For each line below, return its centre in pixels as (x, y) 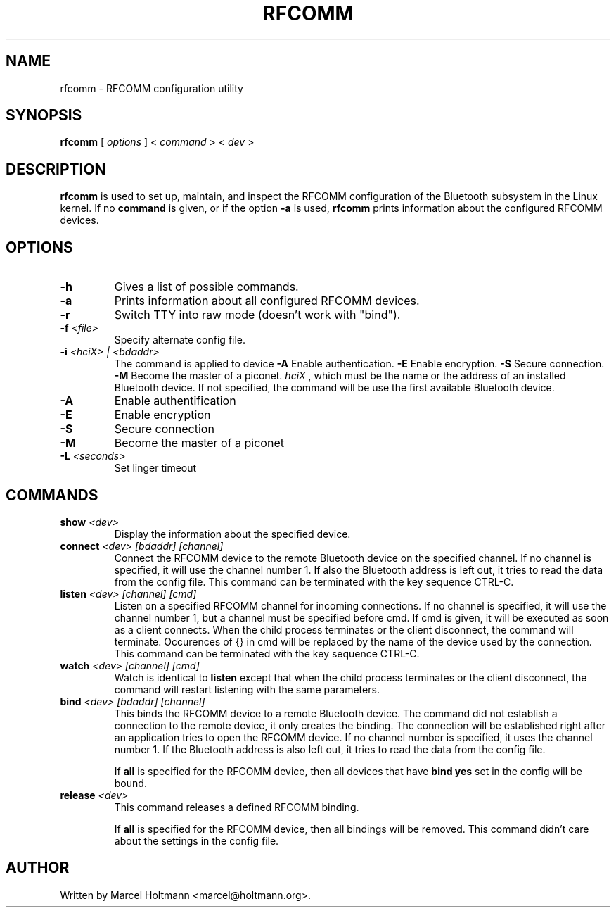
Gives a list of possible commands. (206, 287)
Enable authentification (175, 401)
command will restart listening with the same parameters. (247, 689)
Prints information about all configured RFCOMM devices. (267, 301)
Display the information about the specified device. (232, 534)
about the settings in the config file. (197, 840)
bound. (130, 783)
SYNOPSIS (44, 115)
